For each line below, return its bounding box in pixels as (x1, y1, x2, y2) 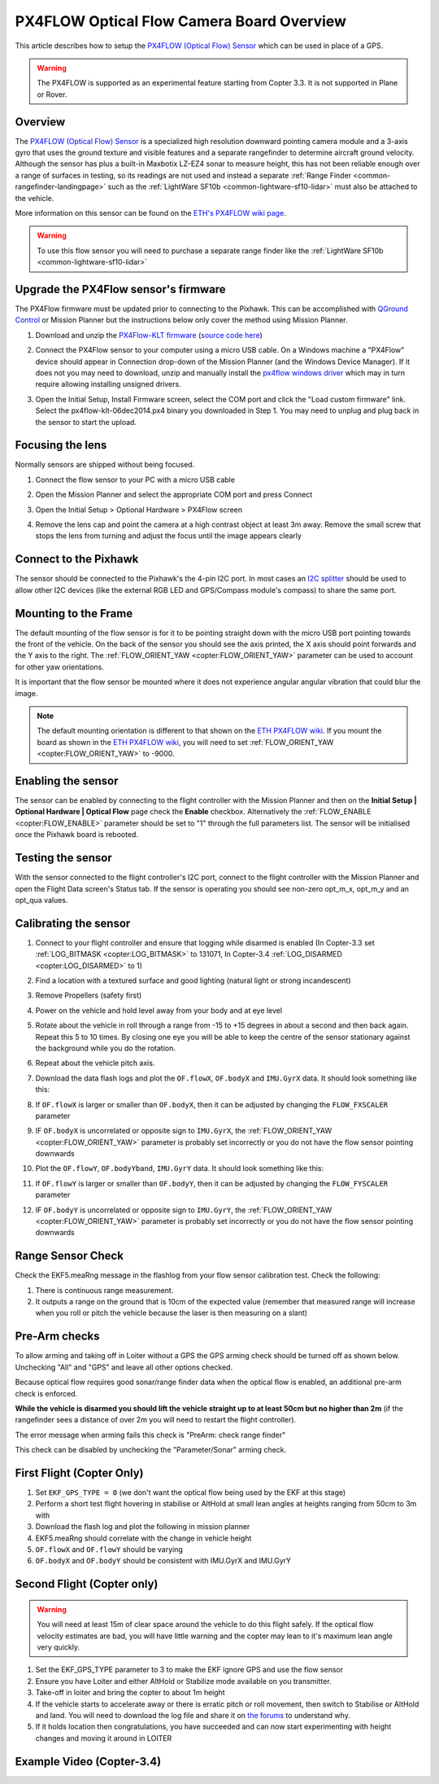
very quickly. (37, 1642, 80, 1652)
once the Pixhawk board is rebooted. (15, 830, 138, 839)
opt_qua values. (15, 895, 68, 905)
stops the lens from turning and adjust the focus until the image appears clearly (35, 531, 302, 541)
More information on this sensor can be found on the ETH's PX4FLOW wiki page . (15, 208, 286, 217)
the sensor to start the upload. (35, 417, 137, 427)
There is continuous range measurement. (35, 1285, 174, 1295)
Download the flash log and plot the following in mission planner (35, 1522, 250, 1532)
